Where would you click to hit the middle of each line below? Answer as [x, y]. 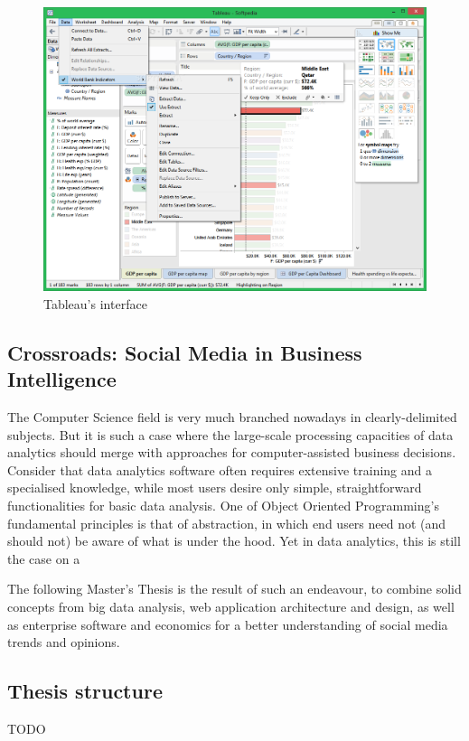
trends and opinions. [64, 642]
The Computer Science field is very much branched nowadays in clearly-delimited [232, 417]
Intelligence [62, 379]
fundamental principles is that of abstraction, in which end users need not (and [227, 523]
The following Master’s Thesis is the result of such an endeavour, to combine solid [234, 589]
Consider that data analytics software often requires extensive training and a [220, 469]
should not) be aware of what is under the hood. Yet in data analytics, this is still [234, 541]
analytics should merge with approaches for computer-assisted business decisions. [232, 452]
